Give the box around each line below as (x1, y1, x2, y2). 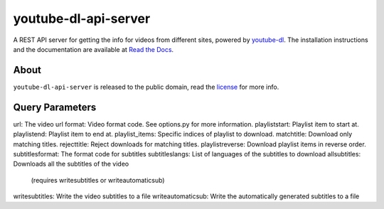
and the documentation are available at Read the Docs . (13, 45, 174, 53)
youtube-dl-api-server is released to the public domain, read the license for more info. (13, 82, 279, 91)
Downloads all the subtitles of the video (13, 160, 129, 168)
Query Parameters (13, 101, 97, 113)
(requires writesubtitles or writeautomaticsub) (31, 176, 165, 184)
